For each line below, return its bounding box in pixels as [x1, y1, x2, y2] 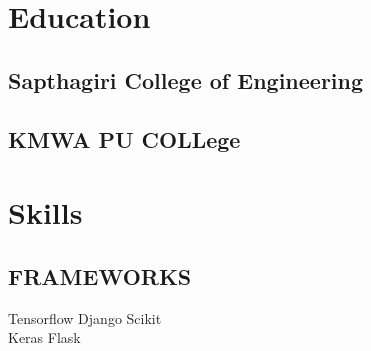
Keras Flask [8, 327, 81, 348]
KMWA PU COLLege [8, 123, 241, 154]
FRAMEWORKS [8, 260, 192, 291]
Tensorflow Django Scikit [8, 307, 162, 328]
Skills [8, 192, 83, 233]
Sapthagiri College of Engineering [8, 64, 364, 95]
